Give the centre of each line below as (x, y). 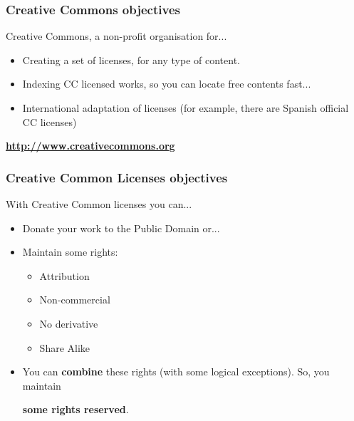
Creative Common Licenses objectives (117, 177)
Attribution (64, 275)
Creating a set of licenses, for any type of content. (131, 59)
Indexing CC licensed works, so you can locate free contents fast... (167, 84)
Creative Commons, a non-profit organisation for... (116, 36)
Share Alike (65, 347)
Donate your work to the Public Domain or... (121, 228)
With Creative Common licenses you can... (99, 204)
